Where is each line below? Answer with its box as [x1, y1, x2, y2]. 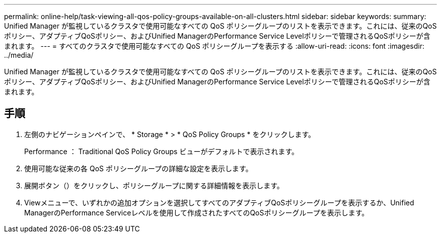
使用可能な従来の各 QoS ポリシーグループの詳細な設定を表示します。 [24, 164, 253, 173]
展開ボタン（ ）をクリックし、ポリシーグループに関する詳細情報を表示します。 [24, 181, 284, 190]
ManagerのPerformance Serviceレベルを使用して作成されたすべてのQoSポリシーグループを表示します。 [24, 208, 369, 217]
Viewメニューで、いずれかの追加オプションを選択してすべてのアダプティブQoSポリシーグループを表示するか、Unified [24, 198, 414, 207]
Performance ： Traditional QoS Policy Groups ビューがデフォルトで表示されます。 [24, 147, 299, 156]
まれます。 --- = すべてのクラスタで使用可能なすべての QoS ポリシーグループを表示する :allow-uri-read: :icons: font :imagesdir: [4, 42, 425, 50]
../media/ [4, 51, 34, 59]
